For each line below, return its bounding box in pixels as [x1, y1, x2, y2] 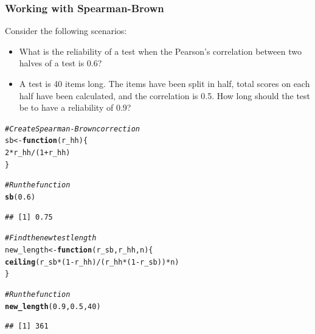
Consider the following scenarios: [5, 24, 127, 37]
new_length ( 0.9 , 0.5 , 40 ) [5, 302, 101, 311]
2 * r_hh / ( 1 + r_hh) [5, 148, 71, 158]
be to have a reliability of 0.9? [19, 101, 131, 114]
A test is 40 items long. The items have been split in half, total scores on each [19, 77, 310, 89]
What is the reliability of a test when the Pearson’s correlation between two [19, 44, 302, 57]
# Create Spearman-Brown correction [5, 124, 140, 133]
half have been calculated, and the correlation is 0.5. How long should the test [19, 89, 311, 102]
